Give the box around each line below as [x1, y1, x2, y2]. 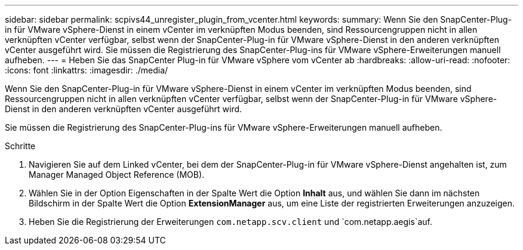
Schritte [5, 141, 36, 151]
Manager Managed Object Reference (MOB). [29, 169, 205, 180]
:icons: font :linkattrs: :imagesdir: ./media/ [5, 65, 168, 75]
